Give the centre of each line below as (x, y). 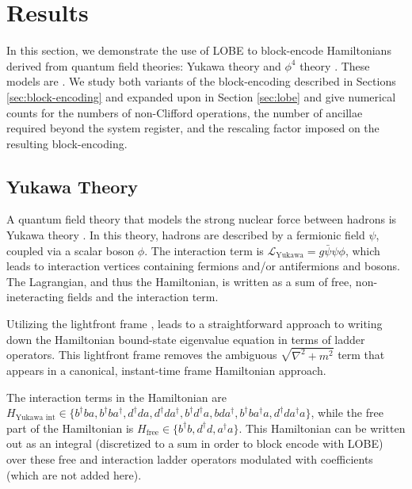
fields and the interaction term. (143, 297)
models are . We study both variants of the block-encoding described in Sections (201, 81)
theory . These (335, 65)
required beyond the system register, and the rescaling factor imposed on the (193, 128)
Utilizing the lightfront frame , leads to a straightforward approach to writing (195, 324)
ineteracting (35, 297)
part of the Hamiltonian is (70, 428)
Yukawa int (35, 417)
